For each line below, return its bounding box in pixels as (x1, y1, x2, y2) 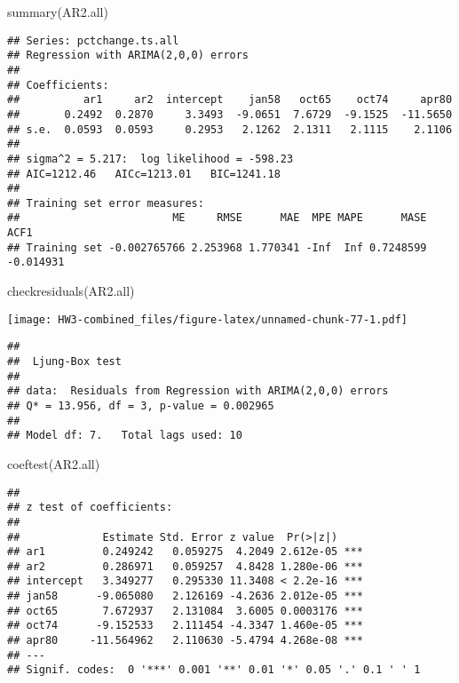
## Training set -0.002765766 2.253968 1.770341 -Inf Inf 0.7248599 (7, 241, 427, 254)
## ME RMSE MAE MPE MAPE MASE (7, 211, 427, 225)
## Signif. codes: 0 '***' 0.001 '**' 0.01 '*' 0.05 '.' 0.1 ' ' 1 (7, 663, 421, 677)
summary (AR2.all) (7, 3, 108, 20)
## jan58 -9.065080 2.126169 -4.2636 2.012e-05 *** (7, 590, 363, 603)
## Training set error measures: (7, 196, 204, 210)
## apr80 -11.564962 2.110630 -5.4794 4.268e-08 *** (7, 634, 363, 647)
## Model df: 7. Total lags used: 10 (7, 429, 242, 442)
